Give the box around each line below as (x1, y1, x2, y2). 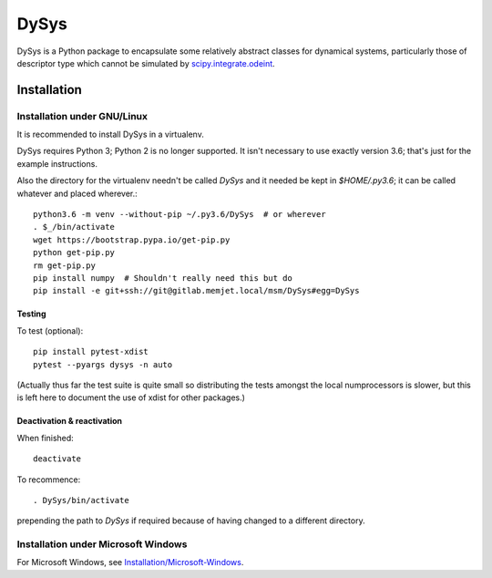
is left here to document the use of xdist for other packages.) (16, 392, 246, 403)
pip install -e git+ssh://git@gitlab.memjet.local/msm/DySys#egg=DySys (33, 285, 360, 296)
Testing (16, 308, 46, 319)
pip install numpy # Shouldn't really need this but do (33, 274, 293, 283)
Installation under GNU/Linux (16, 109, 149, 122)
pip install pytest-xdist (33, 346, 149, 357)
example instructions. (16, 158, 97, 169)
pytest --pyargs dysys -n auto (33, 359, 173, 369)
